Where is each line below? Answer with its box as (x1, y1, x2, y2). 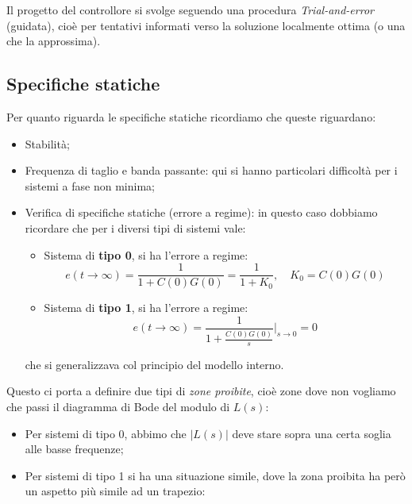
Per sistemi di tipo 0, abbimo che (25, 425, 187, 441)
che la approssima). (6, 33, 101, 49)
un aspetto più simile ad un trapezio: (25, 483, 206, 499)
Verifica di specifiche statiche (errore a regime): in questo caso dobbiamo (25, 204, 378, 221)
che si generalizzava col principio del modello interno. (25, 356, 284, 372)
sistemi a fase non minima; (25, 177, 155, 194)
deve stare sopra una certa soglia (232, 425, 391, 441)
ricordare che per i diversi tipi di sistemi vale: (25, 219, 246, 236)
